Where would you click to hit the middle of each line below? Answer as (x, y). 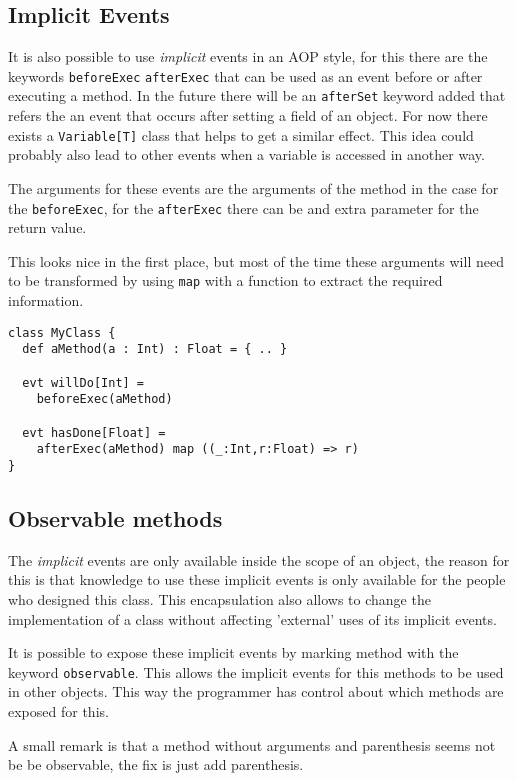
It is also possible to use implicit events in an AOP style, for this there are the (248, 56)
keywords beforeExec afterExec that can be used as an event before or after (245, 75)
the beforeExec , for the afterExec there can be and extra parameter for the (243, 207)
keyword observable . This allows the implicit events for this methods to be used (256, 671)
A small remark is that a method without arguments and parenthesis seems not (252, 744)
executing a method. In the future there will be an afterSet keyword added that (257, 95)
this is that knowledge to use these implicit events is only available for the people (257, 579)
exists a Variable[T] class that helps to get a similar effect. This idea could (241, 134)
